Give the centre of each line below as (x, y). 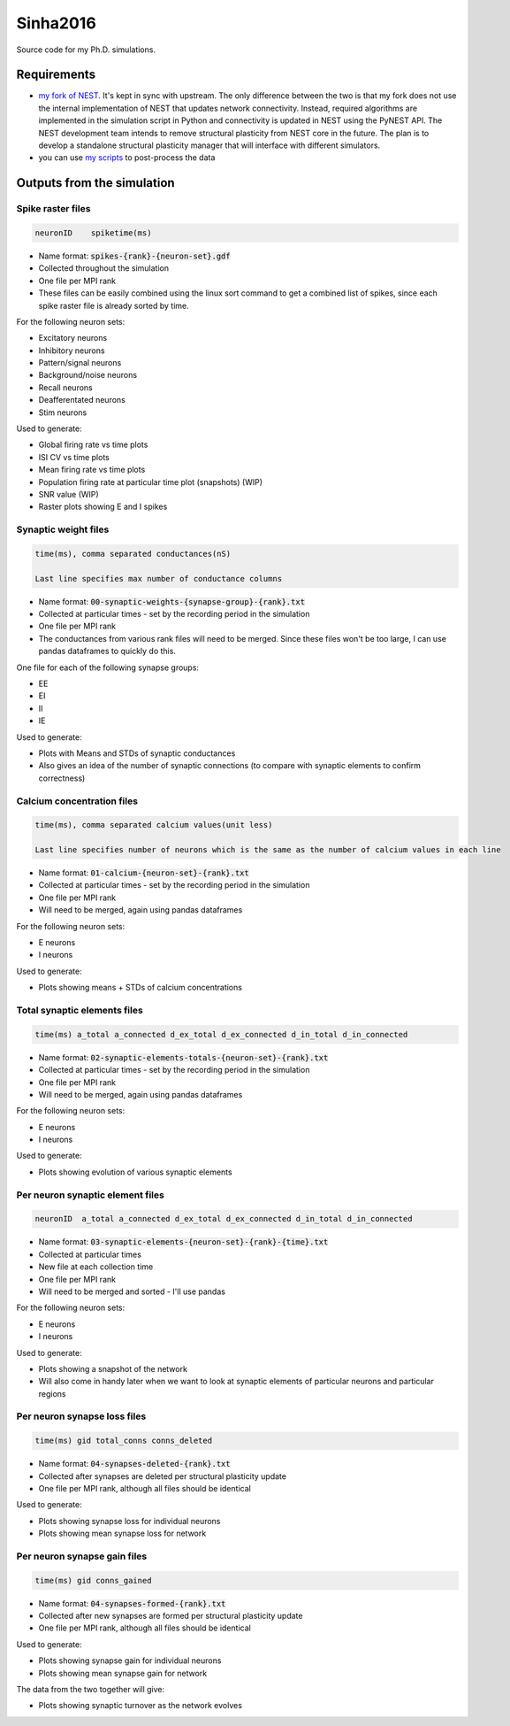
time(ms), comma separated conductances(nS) (133, 554)
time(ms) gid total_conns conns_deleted (123, 1441)
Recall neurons (65, 387)
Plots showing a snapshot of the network (113, 1368)
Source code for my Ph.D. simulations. (86, 50)
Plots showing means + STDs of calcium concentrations (141, 988)
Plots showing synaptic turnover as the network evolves (141, 1706)
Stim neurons (63, 412)
